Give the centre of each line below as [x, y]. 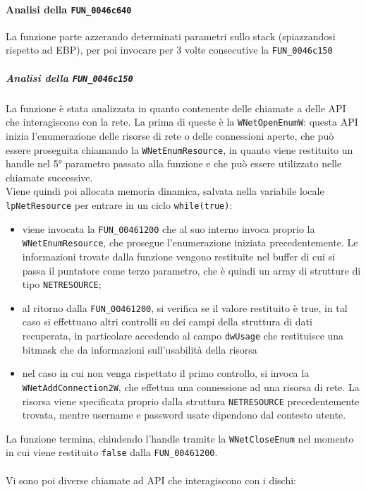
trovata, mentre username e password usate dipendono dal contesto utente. [184, 415]
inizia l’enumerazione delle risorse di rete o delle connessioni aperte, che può [170, 135]
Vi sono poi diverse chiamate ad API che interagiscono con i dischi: [151, 480]
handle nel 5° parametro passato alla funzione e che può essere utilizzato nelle [174, 163]
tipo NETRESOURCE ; [62, 284]
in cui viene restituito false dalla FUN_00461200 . [112, 452]
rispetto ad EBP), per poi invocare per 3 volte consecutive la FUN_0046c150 [169, 50]
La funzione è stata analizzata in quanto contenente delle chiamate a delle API [176, 108]
